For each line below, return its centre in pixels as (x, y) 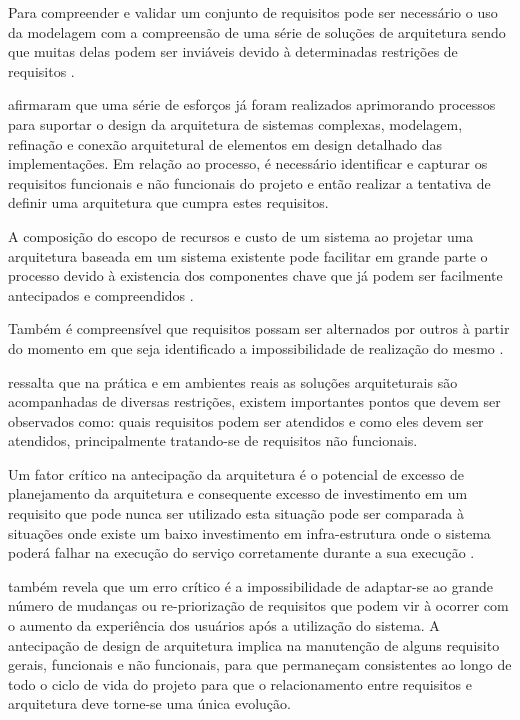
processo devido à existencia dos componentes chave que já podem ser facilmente (255, 275)
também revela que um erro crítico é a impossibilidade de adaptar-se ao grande (250, 585)
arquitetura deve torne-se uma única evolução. (149, 703)
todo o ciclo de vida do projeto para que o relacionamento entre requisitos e (240, 683)
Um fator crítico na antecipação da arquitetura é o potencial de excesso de (236, 473)
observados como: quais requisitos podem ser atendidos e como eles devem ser (246, 420)
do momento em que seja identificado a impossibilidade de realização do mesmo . (256, 347)
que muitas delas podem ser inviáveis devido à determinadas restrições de (233, 51)
